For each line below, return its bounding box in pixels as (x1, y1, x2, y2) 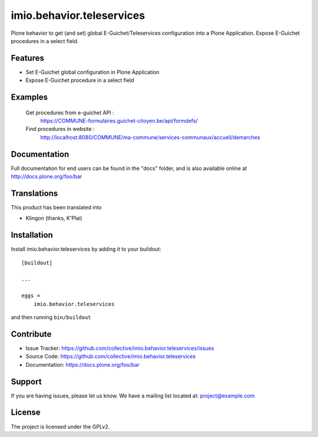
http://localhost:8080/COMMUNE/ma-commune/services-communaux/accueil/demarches (40, 133, 260, 141)
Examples (11, 92, 48, 103)
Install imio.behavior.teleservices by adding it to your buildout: (11, 245, 161, 253)
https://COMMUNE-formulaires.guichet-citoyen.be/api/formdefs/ (40, 117, 198, 124)
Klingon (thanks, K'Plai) (25, 215, 82, 222)
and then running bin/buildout (11, 314, 91, 321)
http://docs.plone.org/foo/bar (11, 173, 82, 180)
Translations (11, 188, 58, 198)
